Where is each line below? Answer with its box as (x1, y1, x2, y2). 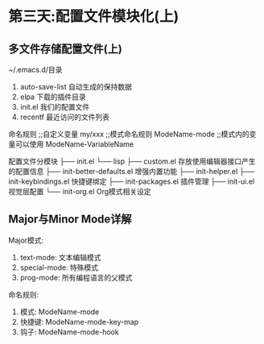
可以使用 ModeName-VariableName (14, 139, 134, 149)
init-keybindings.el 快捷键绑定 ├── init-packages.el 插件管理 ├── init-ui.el (8, 176, 255, 186)
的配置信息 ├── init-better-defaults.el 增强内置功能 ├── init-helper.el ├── (8, 167, 255, 176)
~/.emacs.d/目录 (8, 65, 63, 74)
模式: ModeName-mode (19, 307, 100, 317)
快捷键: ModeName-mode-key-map (19, 317, 139, 326)
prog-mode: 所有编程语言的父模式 (19, 272, 133, 282)
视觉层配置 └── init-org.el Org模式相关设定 (8, 187, 151, 196)
